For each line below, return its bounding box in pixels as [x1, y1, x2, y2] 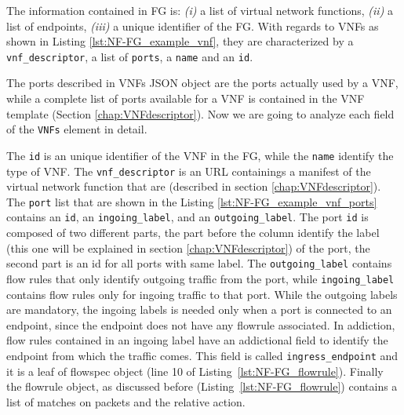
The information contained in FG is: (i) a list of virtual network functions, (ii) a [6, 2, 394, 18]
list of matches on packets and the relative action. [6, 393, 246, 410]
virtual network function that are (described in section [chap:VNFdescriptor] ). [6, 178, 381, 195]
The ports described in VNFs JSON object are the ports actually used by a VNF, [6, 75, 399, 91]
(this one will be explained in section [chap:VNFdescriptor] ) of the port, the [6, 239, 370, 256]
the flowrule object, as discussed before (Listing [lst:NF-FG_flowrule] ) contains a [6, 378, 398, 395]
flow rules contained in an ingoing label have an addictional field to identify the [6, 332, 388, 348]
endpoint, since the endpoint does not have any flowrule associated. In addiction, [6, 316, 395, 333]
